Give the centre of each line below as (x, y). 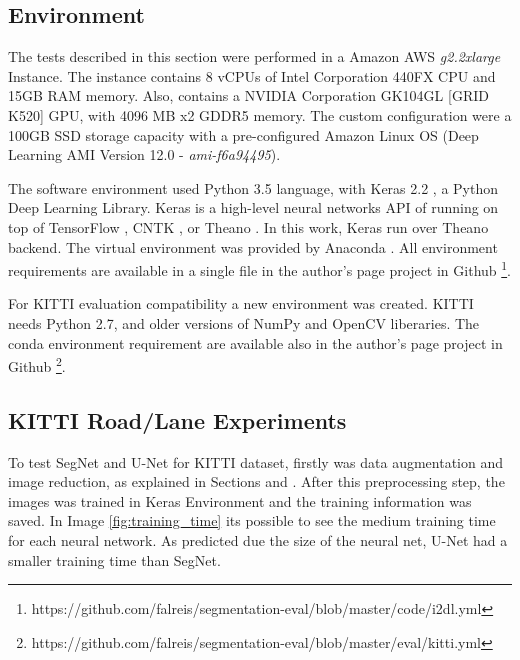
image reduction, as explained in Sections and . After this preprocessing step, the (256, 481)
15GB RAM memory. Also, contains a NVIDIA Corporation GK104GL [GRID (248, 95)
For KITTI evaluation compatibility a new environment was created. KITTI (241, 303)
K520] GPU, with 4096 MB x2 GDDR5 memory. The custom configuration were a (260, 114)
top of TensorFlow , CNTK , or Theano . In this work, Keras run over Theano (248, 226)
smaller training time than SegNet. (114, 559)
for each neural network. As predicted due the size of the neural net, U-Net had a (258, 540)
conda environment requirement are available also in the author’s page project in (255, 342)
